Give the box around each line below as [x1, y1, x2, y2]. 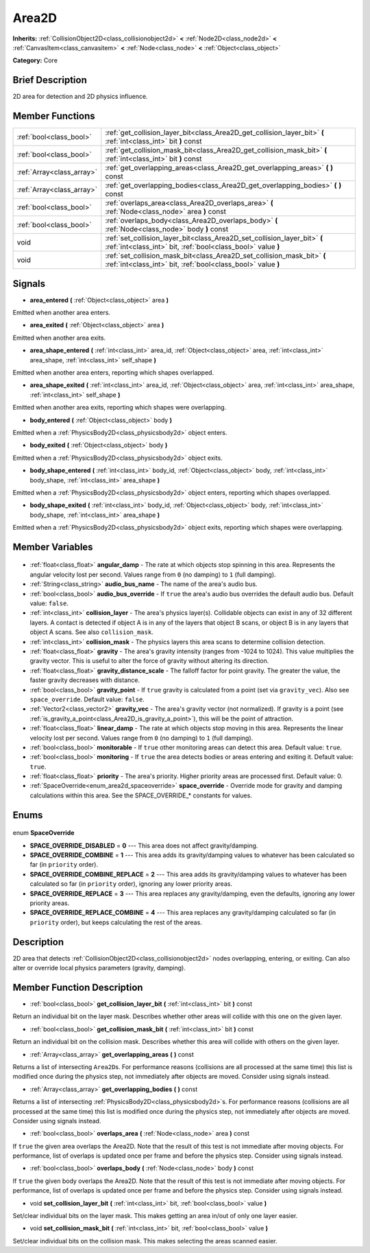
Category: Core [12, 56, 58, 65]
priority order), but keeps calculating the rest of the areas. [29, 918, 202, 926]
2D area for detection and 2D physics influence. [12, 93, 148, 101]
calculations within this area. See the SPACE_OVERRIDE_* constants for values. [29, 791, 253, 799]
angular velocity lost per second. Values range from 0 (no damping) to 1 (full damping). [29, 570, 277, 578]
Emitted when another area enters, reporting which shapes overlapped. [12, 368, 214, 377]
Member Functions [12, 110, 95, 122]
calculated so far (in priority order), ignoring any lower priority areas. [29, 880, 233, 888]
